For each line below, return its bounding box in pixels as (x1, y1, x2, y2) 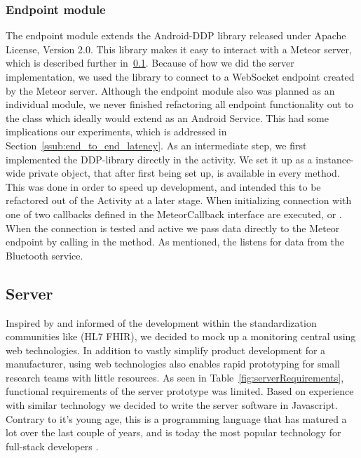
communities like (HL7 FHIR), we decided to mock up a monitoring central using (6, 329, 356, 344)
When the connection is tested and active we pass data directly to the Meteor (6, 220, 340, 235)
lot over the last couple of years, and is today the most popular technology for (6, 425, 341, 440)
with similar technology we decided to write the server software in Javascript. (6, 398, 338, 412)
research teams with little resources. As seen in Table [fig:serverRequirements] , (6, 370, 344, 384)
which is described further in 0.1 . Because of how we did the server (6, 55, 294, 70)
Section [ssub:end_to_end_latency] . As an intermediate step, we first (6, 137, 307, 152)
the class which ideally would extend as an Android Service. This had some (6, 110, 329, 125)
